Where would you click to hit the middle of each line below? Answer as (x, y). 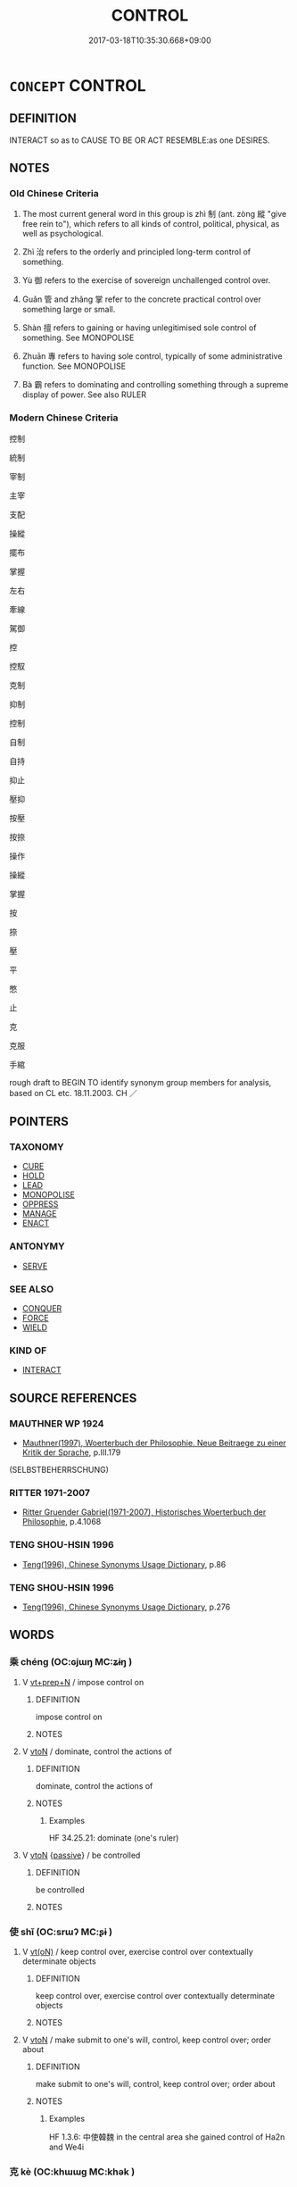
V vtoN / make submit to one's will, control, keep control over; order (147, 2040)
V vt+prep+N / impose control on (83, 1682)
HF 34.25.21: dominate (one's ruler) (114, 1838)
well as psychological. (63, 234)
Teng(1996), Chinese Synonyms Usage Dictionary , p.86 (124, 1564)
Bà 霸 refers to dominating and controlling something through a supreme (155, 385)
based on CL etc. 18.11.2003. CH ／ (74, 1093)
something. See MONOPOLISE (78, 338)
